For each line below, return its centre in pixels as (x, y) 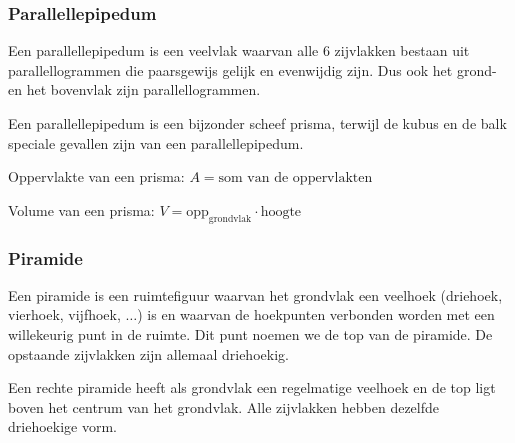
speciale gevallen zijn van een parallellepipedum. (156, 142)
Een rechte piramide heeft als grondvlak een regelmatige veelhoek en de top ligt (252, 387)
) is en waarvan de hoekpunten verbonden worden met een (316, 314)
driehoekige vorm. (62, 426)
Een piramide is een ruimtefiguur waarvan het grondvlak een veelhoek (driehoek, (255, 294)
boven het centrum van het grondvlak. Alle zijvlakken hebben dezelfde (223, 406)
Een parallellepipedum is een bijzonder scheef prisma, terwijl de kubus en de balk (257, 123)
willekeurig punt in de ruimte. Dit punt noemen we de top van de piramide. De (250, 333)
